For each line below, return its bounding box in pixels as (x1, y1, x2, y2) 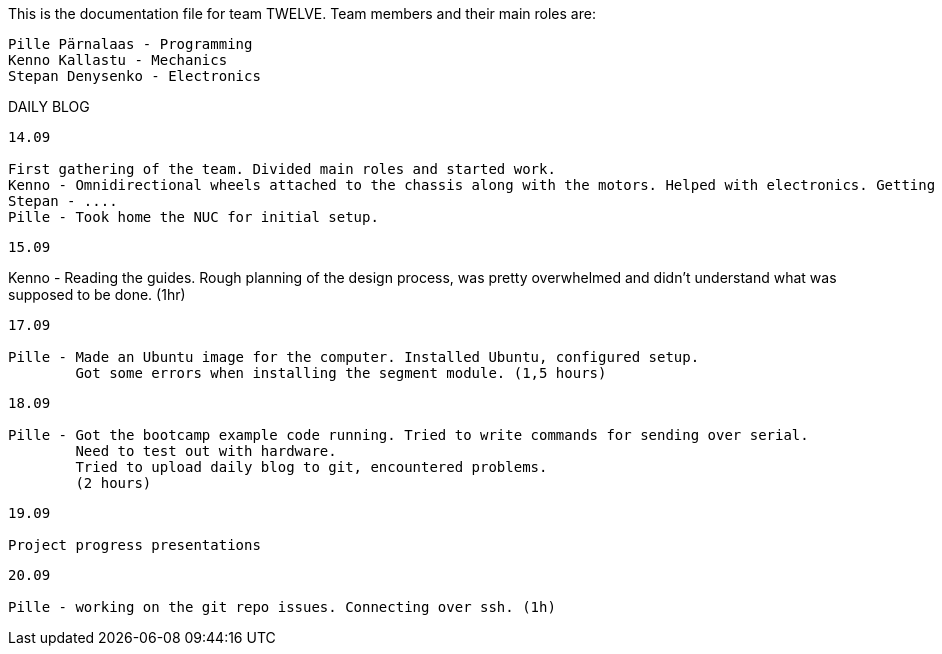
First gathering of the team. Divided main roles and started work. (8, 161, 556, 177)
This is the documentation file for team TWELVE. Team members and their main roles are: (8, 5, 596, 22)
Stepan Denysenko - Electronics (8, 68, 261, 84)
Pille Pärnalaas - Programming (8, 36, 253, 52)
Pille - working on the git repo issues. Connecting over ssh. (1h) (8, 599, 556, 615)
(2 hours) (75, 475, 152, 491)
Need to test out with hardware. (75, 443, 337, 459)
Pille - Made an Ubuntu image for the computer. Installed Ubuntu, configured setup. (8, 349, 700, 365)
